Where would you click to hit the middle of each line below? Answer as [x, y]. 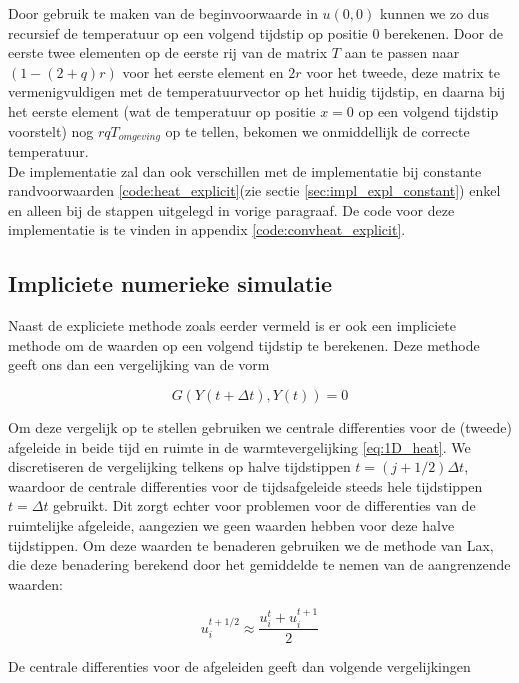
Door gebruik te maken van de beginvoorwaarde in [163, 13]
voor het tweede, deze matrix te [403, 71]
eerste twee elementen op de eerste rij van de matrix [168, 52]
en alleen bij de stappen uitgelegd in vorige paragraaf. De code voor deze [231, 209]
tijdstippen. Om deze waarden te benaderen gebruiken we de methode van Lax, [251, 544]
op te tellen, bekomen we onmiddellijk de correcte [317, 130]
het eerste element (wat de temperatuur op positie [162, 110]
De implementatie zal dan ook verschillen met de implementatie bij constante [245, 170]
